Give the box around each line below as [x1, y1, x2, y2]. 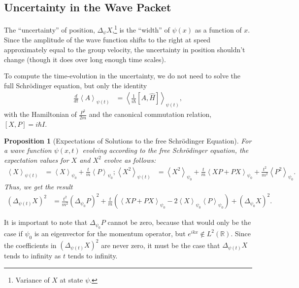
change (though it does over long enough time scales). [4, 54, 166, 64]
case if [4, 228, 23, 238]
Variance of [15, 274, 50, 285]
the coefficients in [4, 240, 57, 250]
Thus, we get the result [4, 181, 73, 192]
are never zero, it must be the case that [101, 240, 220, 250]
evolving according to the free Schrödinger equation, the [82, 145, 249, 155]
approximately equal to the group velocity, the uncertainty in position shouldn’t [4, 44, 245, 54]
